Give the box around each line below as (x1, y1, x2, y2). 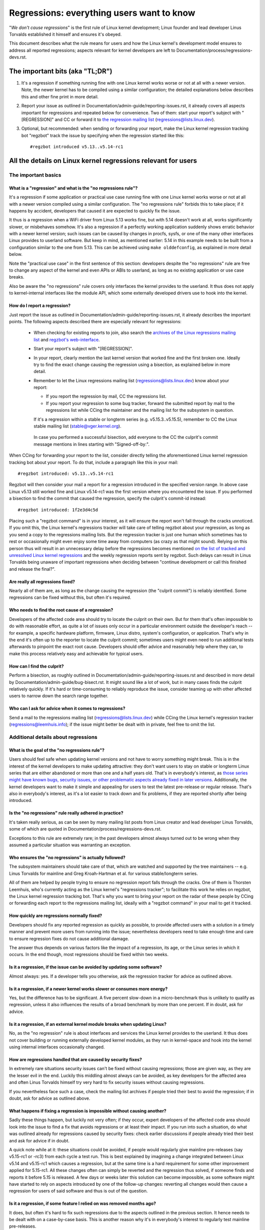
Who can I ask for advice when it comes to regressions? (9, 706, 126, 711)
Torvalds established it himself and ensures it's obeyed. (9, 31, 122, 37)
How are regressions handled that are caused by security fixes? (9, 1057, 142, 1063)
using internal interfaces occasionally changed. (9, 1044, 105, 1050)
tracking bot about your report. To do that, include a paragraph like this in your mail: (9, 459, 179, 465)
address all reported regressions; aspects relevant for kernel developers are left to (9, 47, 176, 53)
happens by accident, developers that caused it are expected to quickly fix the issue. (9, 208, 181, 214)
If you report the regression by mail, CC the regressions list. (46, 394, 167, 400)
